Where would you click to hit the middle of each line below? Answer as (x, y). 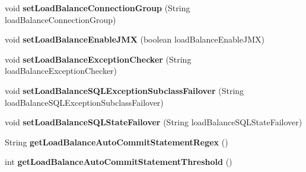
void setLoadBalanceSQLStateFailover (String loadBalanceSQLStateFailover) (154, 122)
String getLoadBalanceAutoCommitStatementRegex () (117, 142)
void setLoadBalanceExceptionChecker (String (98, 59)
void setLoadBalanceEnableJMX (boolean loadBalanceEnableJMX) (135, 39)
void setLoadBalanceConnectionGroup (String (98, 8)
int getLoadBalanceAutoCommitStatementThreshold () (119, 162)
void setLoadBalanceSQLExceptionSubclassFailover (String (125, 90)
